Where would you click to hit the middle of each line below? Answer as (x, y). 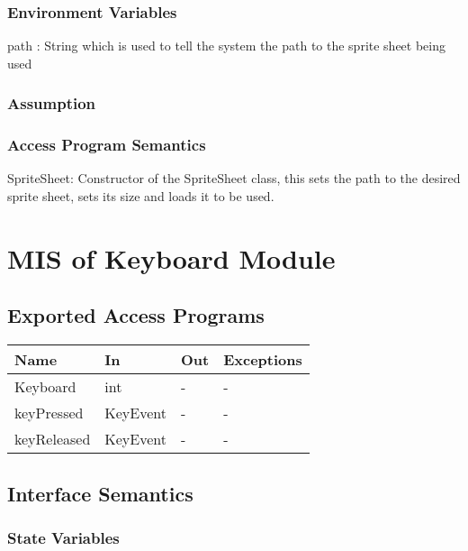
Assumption (52, 103)
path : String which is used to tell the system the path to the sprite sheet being (227, 46)
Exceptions (263, 360)
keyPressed (49, 413)
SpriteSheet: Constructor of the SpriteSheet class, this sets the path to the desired (234, 178)
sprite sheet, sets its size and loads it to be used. (141, 196)
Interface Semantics (100, 493)
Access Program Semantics (107, 145)
